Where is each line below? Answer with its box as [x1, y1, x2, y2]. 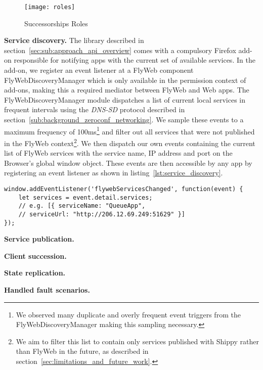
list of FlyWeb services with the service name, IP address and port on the [4, 148, 233, 158]
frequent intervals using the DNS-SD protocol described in [4, 104, 185, 115]
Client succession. [4, 250, 67, 261]
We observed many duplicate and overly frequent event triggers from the [16, 309, 241, 319]
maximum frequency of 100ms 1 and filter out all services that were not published [4, 124, 255, 136]
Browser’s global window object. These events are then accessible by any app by [4, 157, 252, 168]
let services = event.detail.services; [18, 194, 153, 201]
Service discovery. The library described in [4, 35, 144, 45]
